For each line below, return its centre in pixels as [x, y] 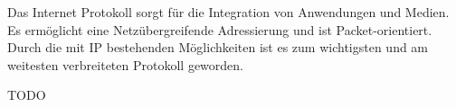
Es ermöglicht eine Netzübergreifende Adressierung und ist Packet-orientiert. [220, 29]
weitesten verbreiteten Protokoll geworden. [125, 64]
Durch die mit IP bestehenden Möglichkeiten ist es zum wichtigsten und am [218, 47]
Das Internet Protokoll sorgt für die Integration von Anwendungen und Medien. [228, 12]
